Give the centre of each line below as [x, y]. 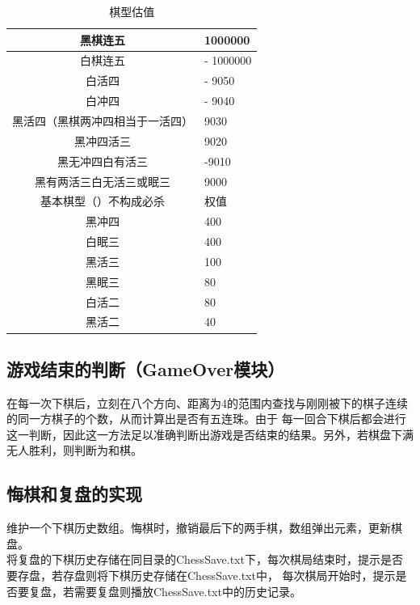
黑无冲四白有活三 [103, 161]
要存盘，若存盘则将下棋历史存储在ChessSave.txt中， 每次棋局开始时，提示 [201, 575]
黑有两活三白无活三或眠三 [103, 181]
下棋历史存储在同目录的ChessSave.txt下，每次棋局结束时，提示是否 [227, 559]
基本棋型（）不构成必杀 [103, 201]
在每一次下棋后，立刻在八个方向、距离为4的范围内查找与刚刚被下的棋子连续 [207, 402]
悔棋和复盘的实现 [74, 494]
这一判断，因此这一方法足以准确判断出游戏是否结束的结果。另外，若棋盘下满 [210, 434]
